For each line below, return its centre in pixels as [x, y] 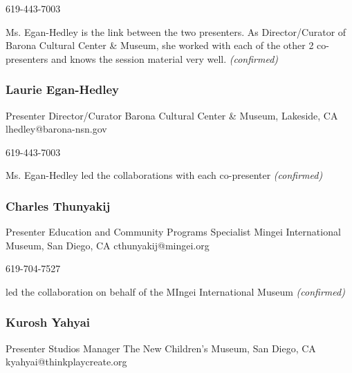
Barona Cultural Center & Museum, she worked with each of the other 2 [160, 45]
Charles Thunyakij [58, 205]
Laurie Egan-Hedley [62, 89]
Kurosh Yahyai [48, 322]
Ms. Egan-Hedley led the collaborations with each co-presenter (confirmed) [164, 175]
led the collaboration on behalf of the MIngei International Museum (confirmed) [175, 291]
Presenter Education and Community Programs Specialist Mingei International [173, 232]
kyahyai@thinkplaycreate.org [66, 362]
